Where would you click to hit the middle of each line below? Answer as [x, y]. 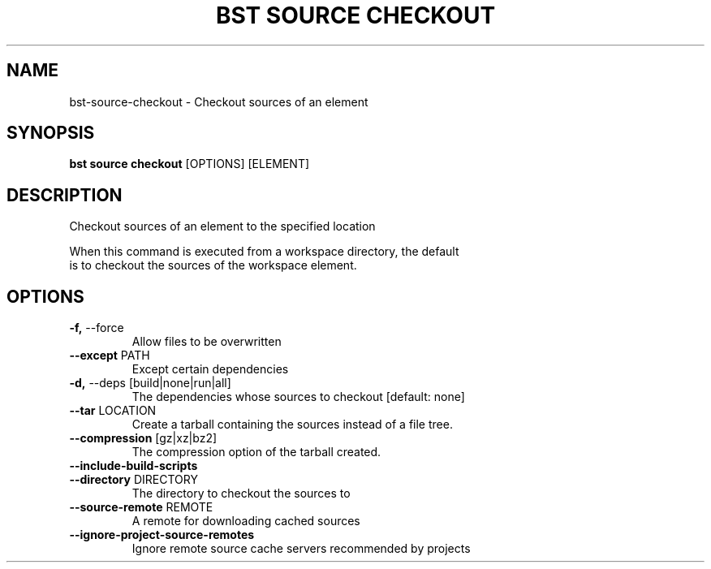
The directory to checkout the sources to [241, 494]
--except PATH [110, 356]
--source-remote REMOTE [141, 507]
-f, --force [97, 328]
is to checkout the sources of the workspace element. [213, 265]
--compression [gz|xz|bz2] [143, 438]
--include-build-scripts [134, 466]
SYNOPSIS [51, 133]
